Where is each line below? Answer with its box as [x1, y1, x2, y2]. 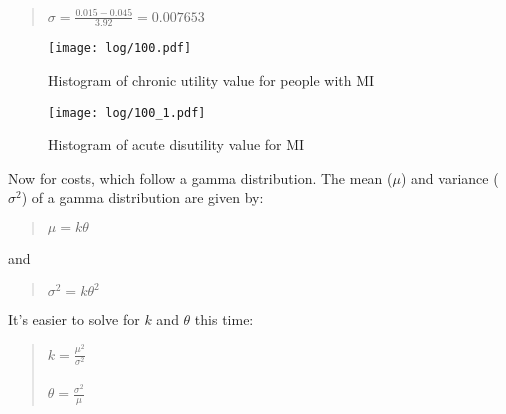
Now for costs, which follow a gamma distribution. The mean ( [8, 167, 393, 188]
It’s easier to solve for [8, 309, 140, 330]
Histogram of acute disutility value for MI [48, 134, 305, 155]
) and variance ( [400, 167, 499, 188]
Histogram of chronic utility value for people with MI [48, 70, 375, 90]
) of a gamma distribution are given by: [21, 187, 264, 208]
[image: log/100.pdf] [48, 41, 192, 56]
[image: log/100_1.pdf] [48, 105, 206, 120]
